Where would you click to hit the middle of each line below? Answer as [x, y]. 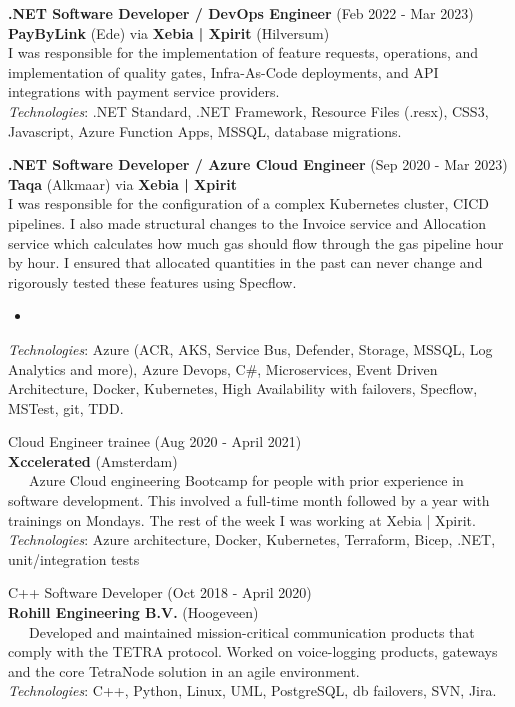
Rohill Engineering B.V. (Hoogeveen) [133, 612]
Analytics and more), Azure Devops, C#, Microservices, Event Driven [223, 368]
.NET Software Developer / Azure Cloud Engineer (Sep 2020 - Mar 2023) [258, 164]
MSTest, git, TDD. [66, 407]
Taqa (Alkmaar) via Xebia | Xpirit [123, 183]
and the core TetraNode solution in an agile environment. [184, 670]
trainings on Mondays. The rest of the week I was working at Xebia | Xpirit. [242, 519]
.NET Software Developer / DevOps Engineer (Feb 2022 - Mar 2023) [241, 13]
